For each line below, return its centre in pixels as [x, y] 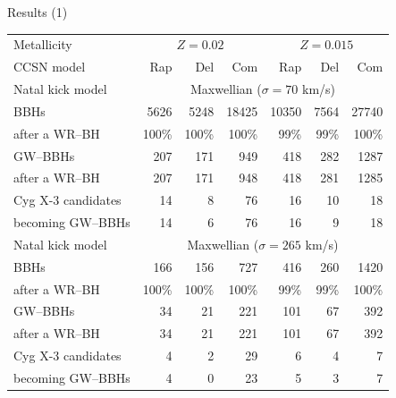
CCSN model [50, 67]
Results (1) [38, 12]
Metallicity [43, 44]
